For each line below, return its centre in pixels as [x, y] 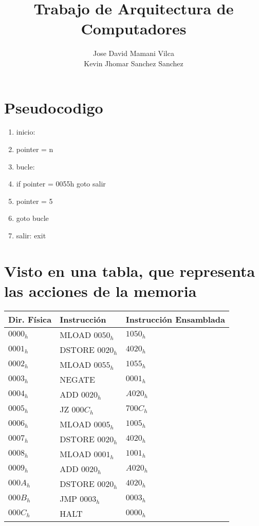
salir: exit [31, 235]
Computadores [134, 29]
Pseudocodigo [54, 107]
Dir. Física [30, 319]
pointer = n [35, 149]
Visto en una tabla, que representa [130, 270]
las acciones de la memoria [100, 290]
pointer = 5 [34, 201]
